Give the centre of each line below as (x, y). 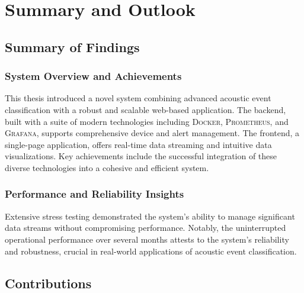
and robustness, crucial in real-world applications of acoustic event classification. (151, 251)
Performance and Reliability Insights (95, 194)
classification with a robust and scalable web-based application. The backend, (145, 109)
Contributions (48, 283)
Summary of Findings (72, 46)
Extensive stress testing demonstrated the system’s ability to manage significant (150, 216)
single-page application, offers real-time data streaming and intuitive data (138, 144)
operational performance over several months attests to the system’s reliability (147, 239)
